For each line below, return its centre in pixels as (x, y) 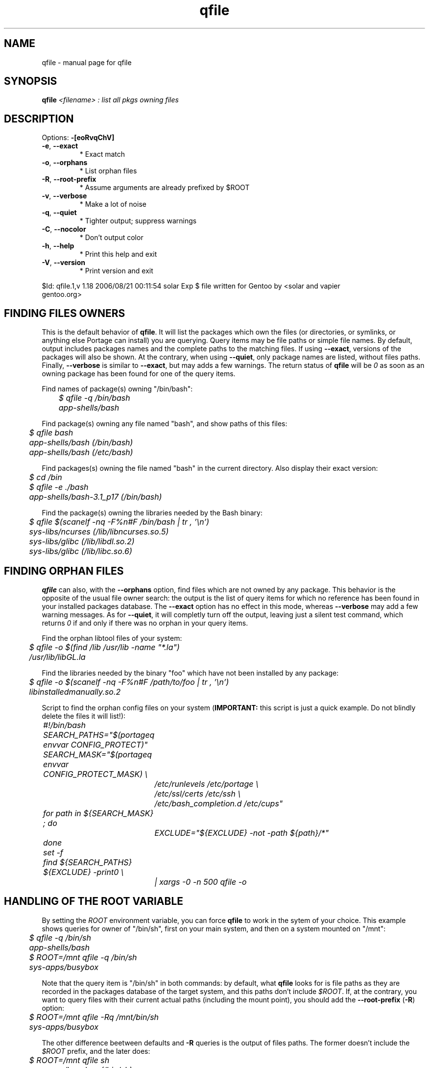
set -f (53, 852)
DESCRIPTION (39, 119)
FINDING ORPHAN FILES (64, 571)
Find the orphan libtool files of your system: (112, 638)
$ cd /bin (46, 477)
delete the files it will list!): (84, 716)
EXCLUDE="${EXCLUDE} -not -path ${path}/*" (242, 833)
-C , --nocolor (64, 229)
